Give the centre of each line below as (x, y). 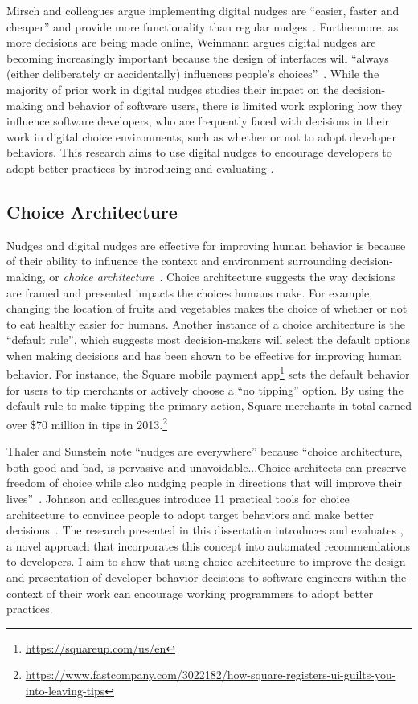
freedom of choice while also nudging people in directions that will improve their (204, 483)
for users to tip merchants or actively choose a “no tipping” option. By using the (205, 389)
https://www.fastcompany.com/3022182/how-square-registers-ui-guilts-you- (211, 675)
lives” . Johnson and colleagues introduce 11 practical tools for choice (178, 498)
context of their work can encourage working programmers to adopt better (190, 593)
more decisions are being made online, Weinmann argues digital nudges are (191, 42)
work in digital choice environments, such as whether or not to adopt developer (201, 136)
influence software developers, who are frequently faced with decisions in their (198, 121)
